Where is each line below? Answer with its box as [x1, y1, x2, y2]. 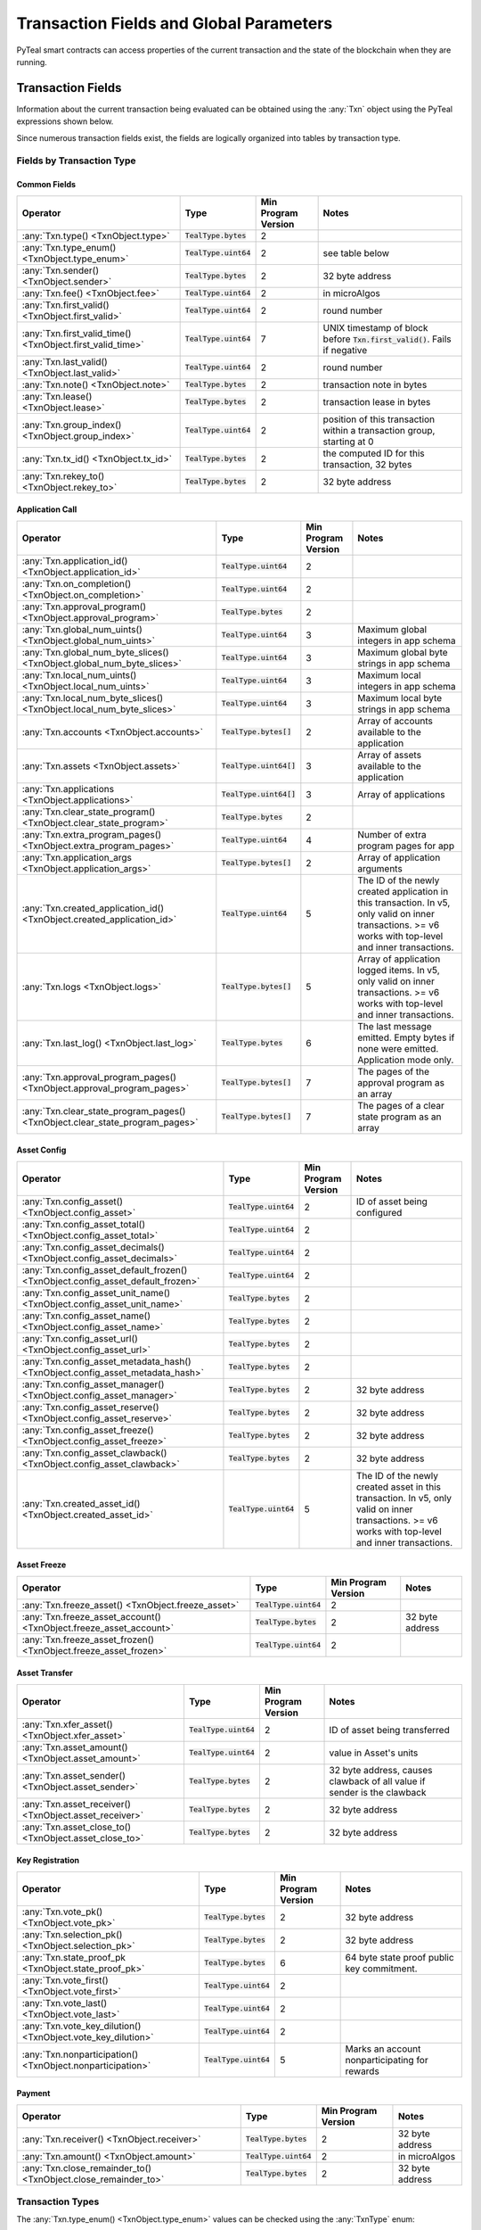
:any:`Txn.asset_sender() [21, 1769, 126, 1781]
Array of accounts [357, 714, 434, 727]
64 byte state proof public [345, 1951, 454, 1963]
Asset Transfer [16, 1668, 73, 1679]
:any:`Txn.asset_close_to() [21, 1821, 132, 1833]
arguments [357, 862, 403, 874]
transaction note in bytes [322, 378, 428, 391]
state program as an [357, 1111, 442, 1123]
